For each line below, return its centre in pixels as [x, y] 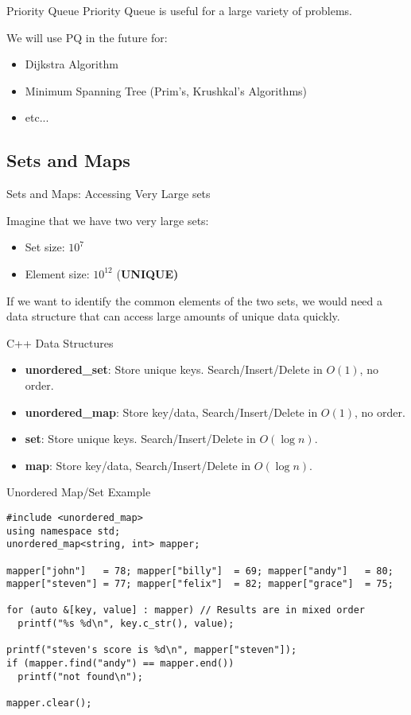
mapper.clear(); [49, 703]
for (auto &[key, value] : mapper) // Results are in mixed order [186, 610]
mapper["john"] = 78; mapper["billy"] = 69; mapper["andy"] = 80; [200, 571]
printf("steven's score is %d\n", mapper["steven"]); [152, 650]
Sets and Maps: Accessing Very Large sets [109, 194]
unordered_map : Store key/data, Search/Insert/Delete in [171, 412]
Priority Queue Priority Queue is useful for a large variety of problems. [179, 10]
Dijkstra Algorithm [72, 64]
